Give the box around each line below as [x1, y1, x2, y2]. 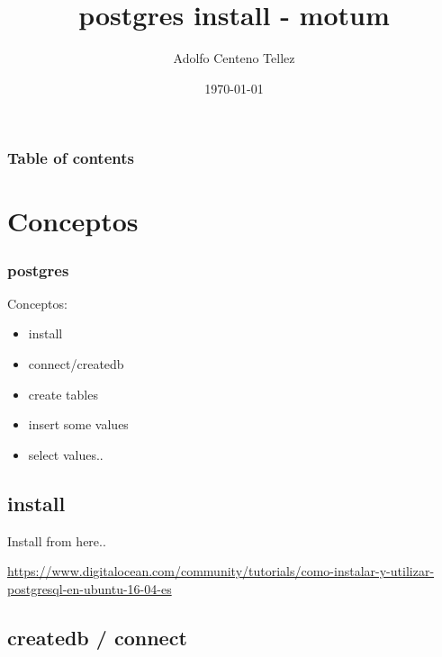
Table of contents [7, 147, 134, 169]
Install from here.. [7, 531, 106, 550]
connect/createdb [28, 355, 124, 373]
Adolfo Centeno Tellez [173, 49, 295, 67]
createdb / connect [7, 623, 187, 651]
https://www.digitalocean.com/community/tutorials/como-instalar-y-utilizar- [7, 562, 435, 580]
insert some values [28, 415, 129, 434]
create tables [28, 384, 98, 403]
